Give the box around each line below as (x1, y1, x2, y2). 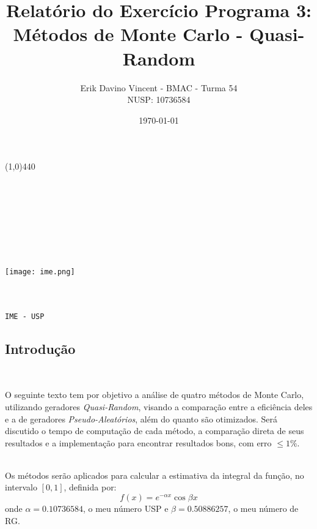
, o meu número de (228, 502, 299, 515)
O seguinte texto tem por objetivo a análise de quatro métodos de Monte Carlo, (5, 388, 304, 401)
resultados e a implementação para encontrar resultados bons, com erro (5, 436, 272, 449)
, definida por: (64, 481, 117, 493)
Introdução (5, 339, 76, 358)
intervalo (5, 481, 37, 493)
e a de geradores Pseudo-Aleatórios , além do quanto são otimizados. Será (5, 412, 278, 425)
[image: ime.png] (5, 268, 75, 277)
